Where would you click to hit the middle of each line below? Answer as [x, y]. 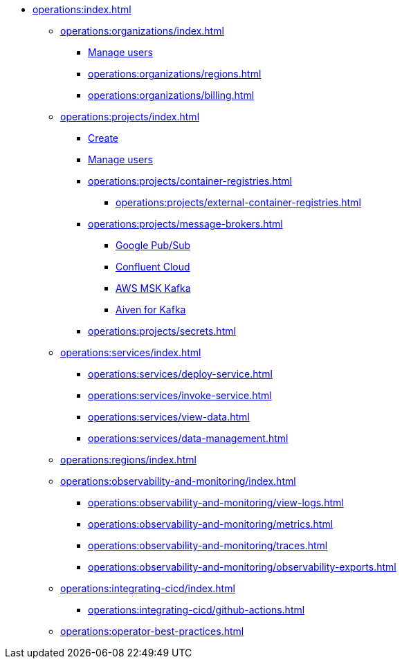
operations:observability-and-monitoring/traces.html [208, 545]
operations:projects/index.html [130, 117]
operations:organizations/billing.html [171, 95]
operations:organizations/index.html [142, 31]
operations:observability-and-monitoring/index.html [178, 481]
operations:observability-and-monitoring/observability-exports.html [242, 567]
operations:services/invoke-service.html [180, 395]
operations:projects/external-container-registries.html [238, 202]
